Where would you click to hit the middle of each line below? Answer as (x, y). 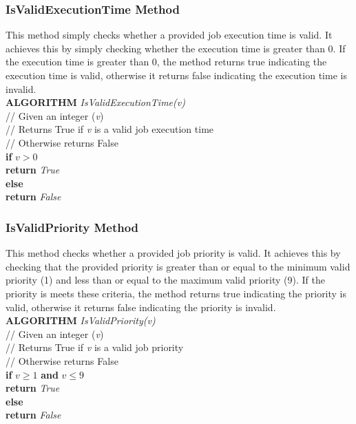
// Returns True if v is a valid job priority (95, 347)
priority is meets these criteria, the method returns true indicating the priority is (176, 293)
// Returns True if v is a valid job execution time (110, 129)
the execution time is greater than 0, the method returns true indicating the (166, 62)
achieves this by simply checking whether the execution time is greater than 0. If (176, 48)
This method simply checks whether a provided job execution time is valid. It (169, 35)
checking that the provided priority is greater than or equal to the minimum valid (178, 266)
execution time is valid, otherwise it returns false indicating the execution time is (176, 75)
